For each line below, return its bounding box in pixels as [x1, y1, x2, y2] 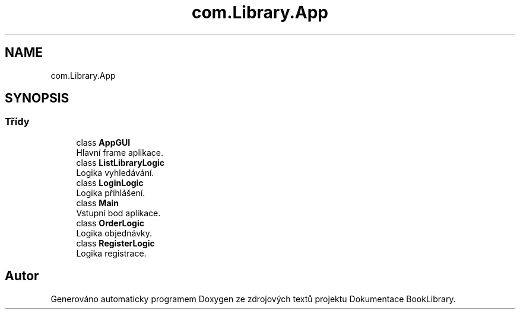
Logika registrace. [76, 248, 147, 258]
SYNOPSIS [5, 91, 69, 106]
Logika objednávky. [76, 228, 153, 238]
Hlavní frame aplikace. [76, 147, 163, 158]
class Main [76, 197, 119, 208]
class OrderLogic [76, 217, 144, 228]
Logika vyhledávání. [76, 167, 154, 178]
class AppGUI [76, 137, 131, 148]
